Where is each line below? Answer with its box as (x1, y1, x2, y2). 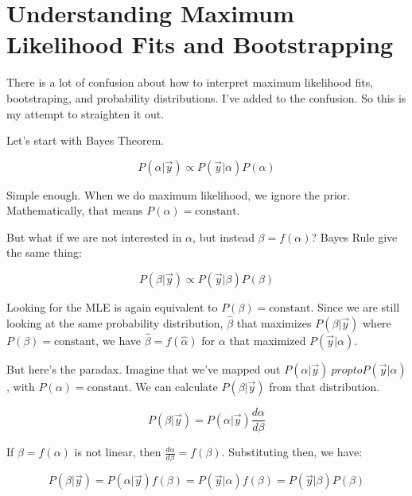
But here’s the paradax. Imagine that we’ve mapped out (6, 361, 281, 378)
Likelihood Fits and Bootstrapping (6, 28, 394, 60)
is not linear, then (74, 444, 161, 460)
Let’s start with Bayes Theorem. (6, 132, 165, 149)
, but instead (192, 228, 255, 245)
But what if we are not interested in (6, 228, 182, 245)
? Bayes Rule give (311, 228, 398, 245)
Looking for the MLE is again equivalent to (6, 299, 218, 316)
